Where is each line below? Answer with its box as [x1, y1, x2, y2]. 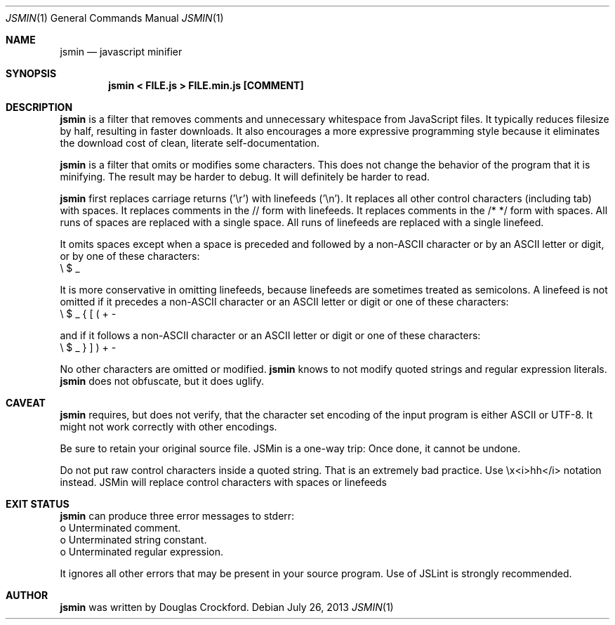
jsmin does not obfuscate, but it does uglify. [60, 375, 265, 387]
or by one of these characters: [60, 250, 200, 262]
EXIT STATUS [6, 498, 70, 510]
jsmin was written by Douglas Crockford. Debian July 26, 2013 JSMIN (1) [60, 601, 394, 613]
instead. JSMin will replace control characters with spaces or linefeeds [60, 476, 387, 488]
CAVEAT [6, 397, 46, 409]
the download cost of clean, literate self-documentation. [60, 137, 320, 149]
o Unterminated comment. [60, 522, 181, 534]
